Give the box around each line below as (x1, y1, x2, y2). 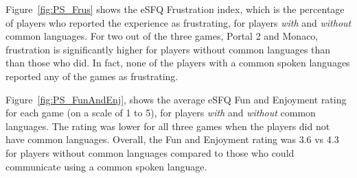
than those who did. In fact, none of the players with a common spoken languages (5, 55, 350, 70)
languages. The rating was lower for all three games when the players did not (5, 118, 330, 133)
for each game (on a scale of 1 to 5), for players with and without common (5, 105, 316, 120)
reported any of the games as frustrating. (5, 68, 178, 83)
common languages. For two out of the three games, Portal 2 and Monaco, (5, 29, 319, 43)
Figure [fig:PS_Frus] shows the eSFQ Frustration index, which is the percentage (5, 2, 345, 16)
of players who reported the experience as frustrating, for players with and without (5, 15, 352, 29)
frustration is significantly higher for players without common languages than (5, 42, 331, 56)
